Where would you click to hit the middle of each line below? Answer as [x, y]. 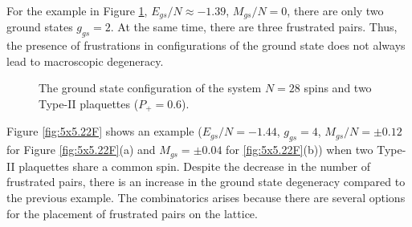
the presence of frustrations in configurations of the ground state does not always [206, 45]
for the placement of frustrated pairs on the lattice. [132, 213]
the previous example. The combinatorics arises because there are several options [206, 197]
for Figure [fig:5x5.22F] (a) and [81, 150]
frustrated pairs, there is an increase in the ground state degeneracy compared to [206, 182]
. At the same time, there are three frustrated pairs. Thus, [254, 27]
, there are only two [335, 10]
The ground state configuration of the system [150, 88]
